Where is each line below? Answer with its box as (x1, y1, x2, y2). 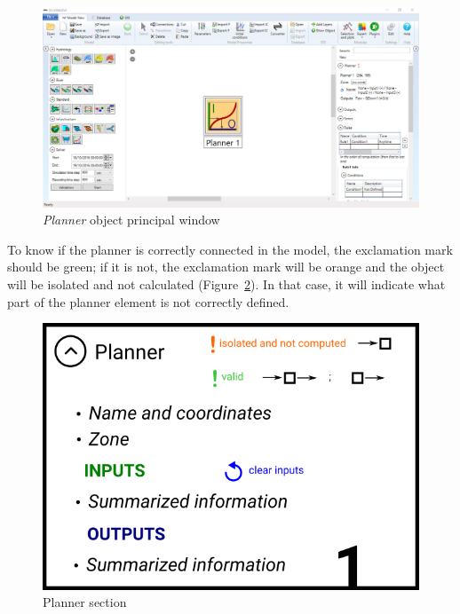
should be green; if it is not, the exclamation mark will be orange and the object (7, 257, 445, 276)
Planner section (43, 593, 127, 611)
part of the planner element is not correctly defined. (7, 292, 289, 311)
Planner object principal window (43, 210, 220, 229)
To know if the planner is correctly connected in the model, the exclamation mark (7, 240, 453, 258)
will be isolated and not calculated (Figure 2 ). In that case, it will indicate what (7, 275, 446, 294)
